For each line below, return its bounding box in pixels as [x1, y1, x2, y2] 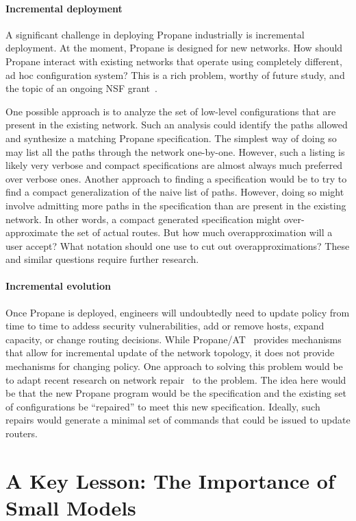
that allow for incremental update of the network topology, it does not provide [5, 345, 335, 360]
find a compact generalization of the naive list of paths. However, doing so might [5, 185, 344, 199]
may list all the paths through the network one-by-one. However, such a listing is [5, 144, 345, 159]
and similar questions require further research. [5, 252, 199, 266]
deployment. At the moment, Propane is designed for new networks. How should [5, 40, 343, 55]
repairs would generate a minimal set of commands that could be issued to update [5, 413, 351, 427]
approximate [5, 225, 58, 240]
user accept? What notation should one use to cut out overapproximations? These [5, 238, 350, 253]
